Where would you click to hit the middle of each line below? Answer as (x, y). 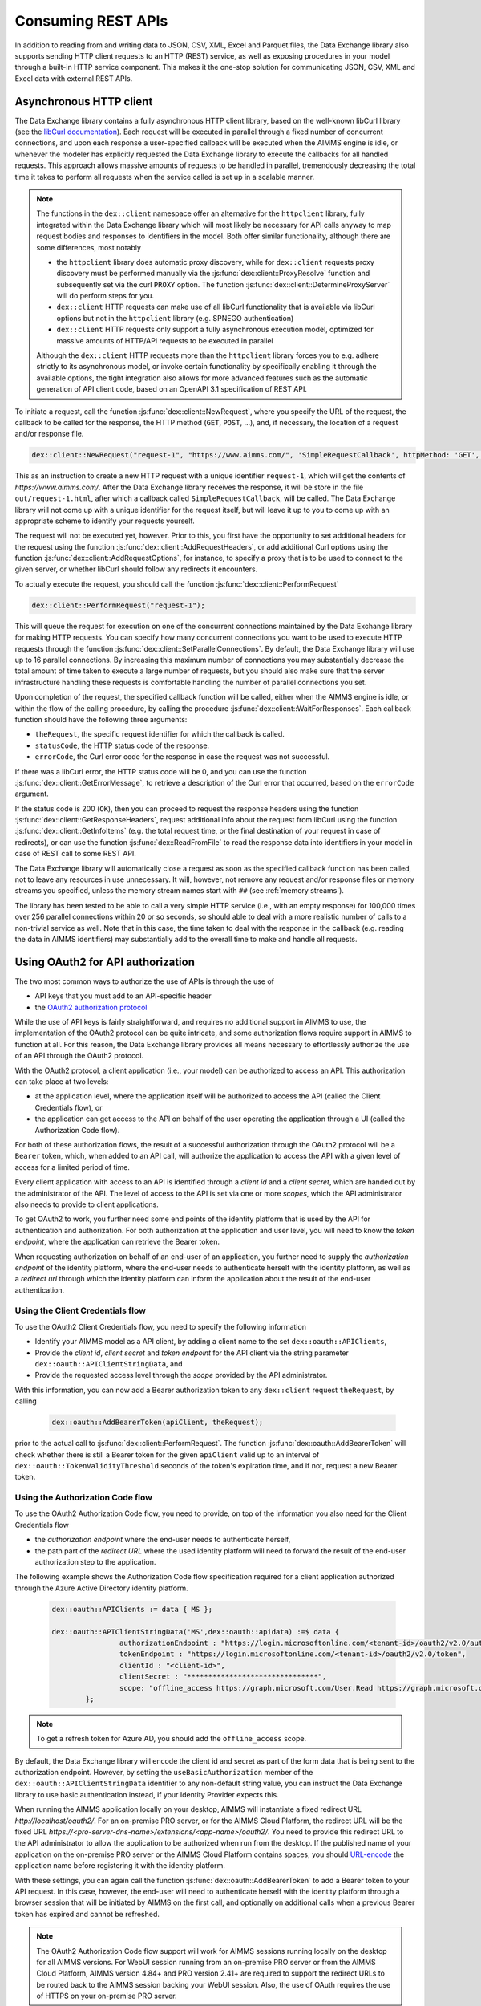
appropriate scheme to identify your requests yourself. (105, 521)
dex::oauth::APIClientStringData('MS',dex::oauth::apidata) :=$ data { (196, 1632)
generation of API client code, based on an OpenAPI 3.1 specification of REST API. (172, 389)
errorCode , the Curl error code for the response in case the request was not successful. (182, 757)
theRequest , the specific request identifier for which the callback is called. (160, 734)
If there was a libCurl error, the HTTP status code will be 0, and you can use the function (161, 771)
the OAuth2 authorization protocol (91, 1007)
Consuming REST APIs (91, 21)
